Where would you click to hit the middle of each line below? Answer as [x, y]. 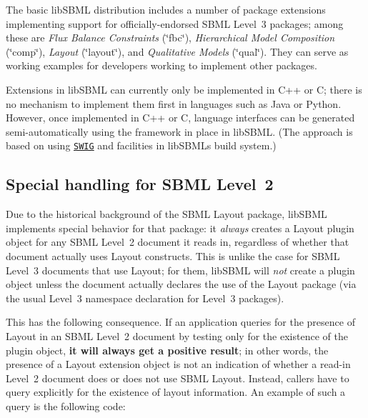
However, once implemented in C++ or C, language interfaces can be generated [180, 118]
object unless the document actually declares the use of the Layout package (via [181, 284]
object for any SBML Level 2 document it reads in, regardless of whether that [178, 242]
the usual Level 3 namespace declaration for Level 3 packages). [145, 298]
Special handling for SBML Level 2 [140, 184]
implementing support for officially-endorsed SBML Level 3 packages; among [175, 23]
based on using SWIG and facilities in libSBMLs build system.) [141, 145]
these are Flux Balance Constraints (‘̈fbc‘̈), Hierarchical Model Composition [170, 38]
